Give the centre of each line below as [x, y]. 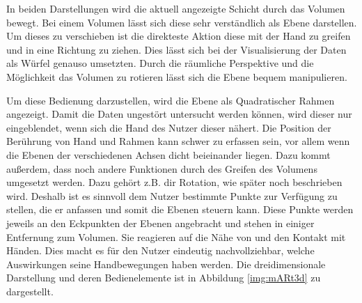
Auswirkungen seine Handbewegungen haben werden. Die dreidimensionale [166, 264]
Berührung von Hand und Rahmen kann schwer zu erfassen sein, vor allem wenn [178, 141]
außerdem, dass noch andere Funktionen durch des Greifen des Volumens [162, 168]
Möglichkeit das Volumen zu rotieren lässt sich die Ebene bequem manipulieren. [177, 76]
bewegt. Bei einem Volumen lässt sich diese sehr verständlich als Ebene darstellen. [182, 22]
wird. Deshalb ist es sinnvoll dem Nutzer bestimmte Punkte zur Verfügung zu [172, 195]
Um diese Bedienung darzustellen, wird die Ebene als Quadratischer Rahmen [171, 100]
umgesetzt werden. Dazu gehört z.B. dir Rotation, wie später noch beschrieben [174, 182]
